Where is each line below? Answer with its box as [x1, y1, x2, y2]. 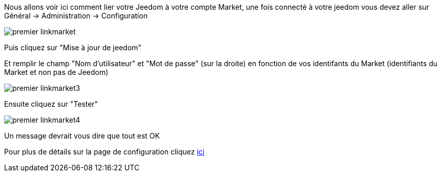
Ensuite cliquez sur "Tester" [4, 100, 98, 108]
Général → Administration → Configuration [4, 11, 148, 20]
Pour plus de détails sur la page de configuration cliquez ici [4, 147, 205, 156]
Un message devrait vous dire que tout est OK [4, 131, 160, 140]
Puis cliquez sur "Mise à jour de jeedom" [4, 43, 142, 52]
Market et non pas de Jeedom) [4, 68, 108, 76]
